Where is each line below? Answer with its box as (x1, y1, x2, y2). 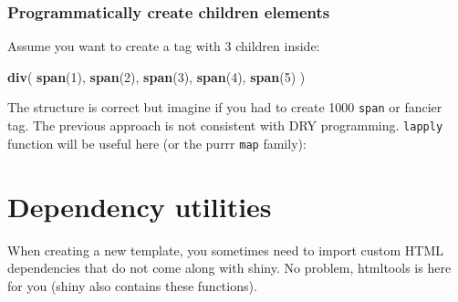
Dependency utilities (7, 187, 272, 224)
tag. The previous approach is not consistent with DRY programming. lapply (7, 116, 443, 135)
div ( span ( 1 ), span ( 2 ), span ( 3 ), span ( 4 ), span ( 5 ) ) (7, 67, 306, 86)
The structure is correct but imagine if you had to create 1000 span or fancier (7, 98, 442, 117)
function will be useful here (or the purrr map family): (7, 133, 307, 152)
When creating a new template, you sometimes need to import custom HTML (7, 240, 444, 259)
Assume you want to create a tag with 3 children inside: (7, 36, 320, 56)
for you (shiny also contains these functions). (7, 276, 257, 295)
